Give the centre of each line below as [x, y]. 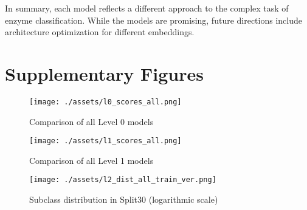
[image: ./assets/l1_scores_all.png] [105, 141]
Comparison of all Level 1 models [91, 160]
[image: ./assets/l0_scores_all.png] [105, 102]
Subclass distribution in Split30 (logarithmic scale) [124, 199]
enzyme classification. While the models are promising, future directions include [153, 20]
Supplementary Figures [104, 73]
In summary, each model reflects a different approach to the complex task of [147, 8]
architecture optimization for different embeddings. [100, 32]
